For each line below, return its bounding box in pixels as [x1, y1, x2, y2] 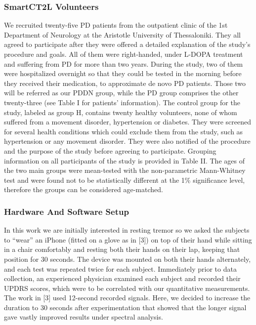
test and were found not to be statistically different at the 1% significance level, [4, 174, 245, 185]
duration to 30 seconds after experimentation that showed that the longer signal [4, 302, 247, 312]
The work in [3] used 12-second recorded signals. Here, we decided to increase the [4, 292, 251, 303]
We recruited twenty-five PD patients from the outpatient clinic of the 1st [4, 20, 228, 30]
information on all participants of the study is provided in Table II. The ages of [4, 155, 245, 165]
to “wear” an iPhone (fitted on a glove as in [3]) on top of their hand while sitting [4, 234, 252, 244]
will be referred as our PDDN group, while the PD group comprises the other [4, 87, 239, 98]
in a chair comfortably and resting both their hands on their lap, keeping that [4, 244, 240, 254]
